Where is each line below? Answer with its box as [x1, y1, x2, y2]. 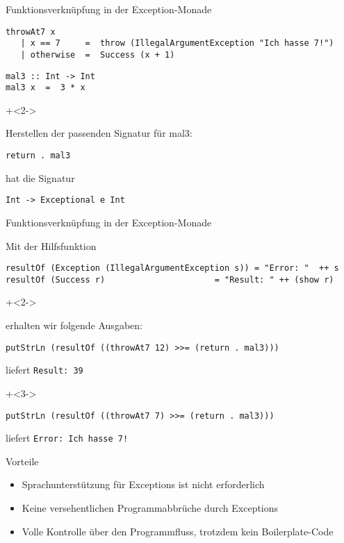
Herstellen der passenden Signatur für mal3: [6, 126, 193, 140]
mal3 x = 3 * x [6, 83, 85, 93]
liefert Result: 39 [6, 362, 83, 377]
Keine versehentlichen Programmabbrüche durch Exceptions [22, 501, 279, 515]
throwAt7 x [6, 26, 56, 37]
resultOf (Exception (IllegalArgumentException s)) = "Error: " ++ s [6, 263, 339, 274]
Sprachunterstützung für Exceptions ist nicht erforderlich [22, 477, 265, 492]
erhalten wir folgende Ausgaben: [6, 318, 142, 333]
